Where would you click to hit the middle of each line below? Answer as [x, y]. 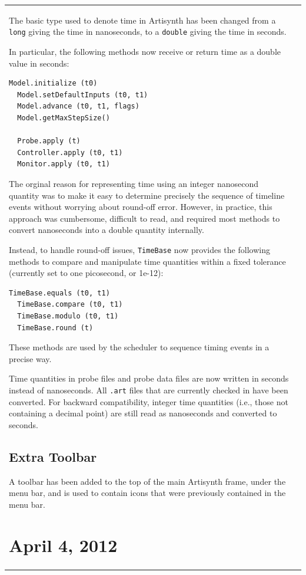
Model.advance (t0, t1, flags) [78, 106]
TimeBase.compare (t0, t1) [70, 305]
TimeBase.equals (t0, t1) [59, 293]
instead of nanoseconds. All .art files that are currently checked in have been [149, 390]
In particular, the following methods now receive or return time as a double [145, 51]
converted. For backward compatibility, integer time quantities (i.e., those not [149, 401]
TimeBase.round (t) [55, 328]
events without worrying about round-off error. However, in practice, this [141, 207]
